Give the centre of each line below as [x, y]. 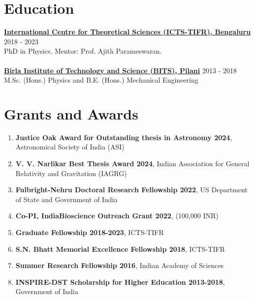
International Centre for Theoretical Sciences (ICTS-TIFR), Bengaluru [127, 32]
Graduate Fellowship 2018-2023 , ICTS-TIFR [90, 232]
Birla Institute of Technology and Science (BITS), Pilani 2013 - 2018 [120, 70]
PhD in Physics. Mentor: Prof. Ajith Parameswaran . [83, 51]
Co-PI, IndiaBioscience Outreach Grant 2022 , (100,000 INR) [117, 216]
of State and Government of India [66, 199]
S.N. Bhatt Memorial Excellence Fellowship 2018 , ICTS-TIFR [120, 249]
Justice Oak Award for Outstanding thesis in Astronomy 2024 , [124, 137]
